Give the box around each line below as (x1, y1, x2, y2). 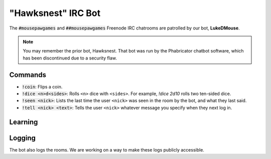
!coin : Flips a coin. (22, 83, 63, 89)
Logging (9, 133, 36, 142)
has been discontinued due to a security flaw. (23, 55, 117, 61)
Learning (9, 117, 38, 126)
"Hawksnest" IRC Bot (9, 7, 101, 18)
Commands (9, 70, 47, 79)
